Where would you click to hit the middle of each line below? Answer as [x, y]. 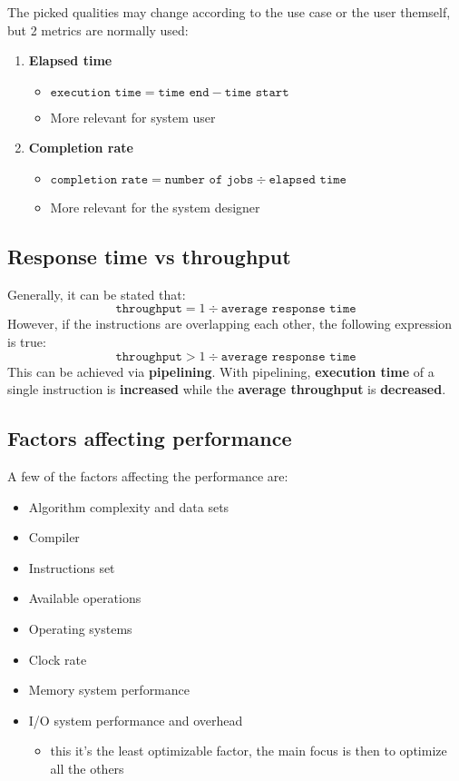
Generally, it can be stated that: [97, 294]
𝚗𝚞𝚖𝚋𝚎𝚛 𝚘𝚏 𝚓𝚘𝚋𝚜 [209, 179]
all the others [87, 768]
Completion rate [81, 148]
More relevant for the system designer [155, 207]
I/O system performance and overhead [136, 720]
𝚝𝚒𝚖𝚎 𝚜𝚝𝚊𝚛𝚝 [257, 92]
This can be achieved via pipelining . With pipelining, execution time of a [221, 371]
